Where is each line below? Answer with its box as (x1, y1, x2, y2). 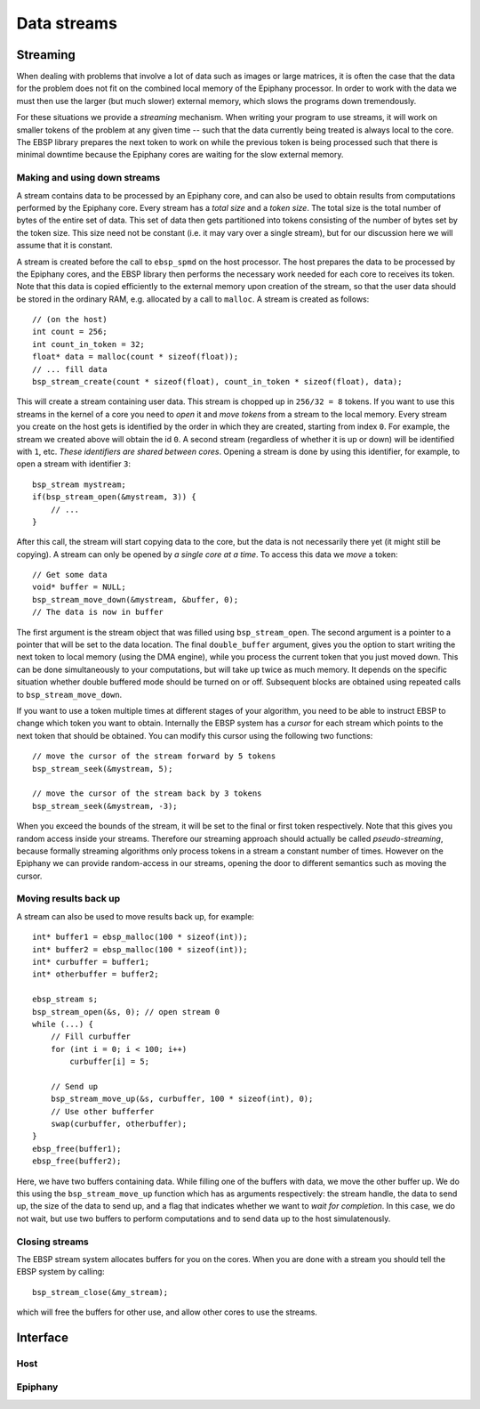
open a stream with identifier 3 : (16, 458, 131, 469)
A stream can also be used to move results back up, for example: (16, 911, 255, 921)
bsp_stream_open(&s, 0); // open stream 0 (32, 1007, 220, 1016)
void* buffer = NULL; (32, 582, 126, 592)
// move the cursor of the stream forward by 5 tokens (32, 751, 276, 761)
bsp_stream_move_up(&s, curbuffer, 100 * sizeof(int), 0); (50, 1094, 314, 1104)
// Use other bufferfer (50, 1106, 155, 1116)
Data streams (16, 13, 117, 33)
